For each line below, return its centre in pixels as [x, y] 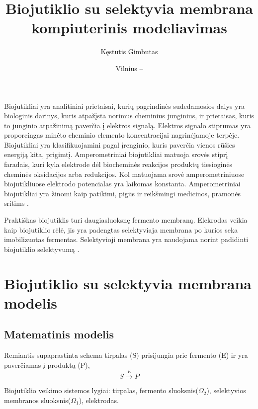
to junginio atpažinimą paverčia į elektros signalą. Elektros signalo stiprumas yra [127, 125]
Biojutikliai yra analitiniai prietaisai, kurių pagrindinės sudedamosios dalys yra [124, 106]
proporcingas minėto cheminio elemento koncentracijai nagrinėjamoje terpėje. [122, 135]
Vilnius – [129, 68]
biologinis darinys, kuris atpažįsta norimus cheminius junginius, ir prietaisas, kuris [129, 116]
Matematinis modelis [59, 334]
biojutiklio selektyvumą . [42, 249]
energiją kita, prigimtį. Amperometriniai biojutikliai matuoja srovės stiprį [116, 154]
